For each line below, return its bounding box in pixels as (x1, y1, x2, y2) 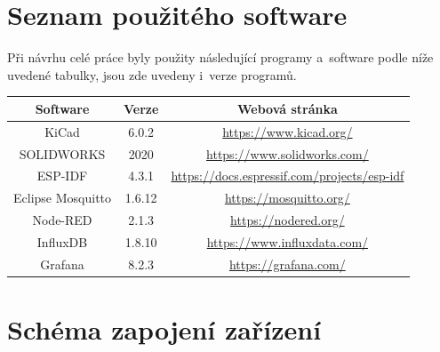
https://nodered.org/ (230, 211, 345, 229)
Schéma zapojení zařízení (7, 311, 322, 347)
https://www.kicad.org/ (222, 122, 353, 140)
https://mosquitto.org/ (224, 188, 350, 207)
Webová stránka (236, 99, 338, 117)
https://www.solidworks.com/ (206, 144, 369, 163)
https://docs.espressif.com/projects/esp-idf (171, 166, 404, 185)
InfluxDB (36, 232, 88, 251)
